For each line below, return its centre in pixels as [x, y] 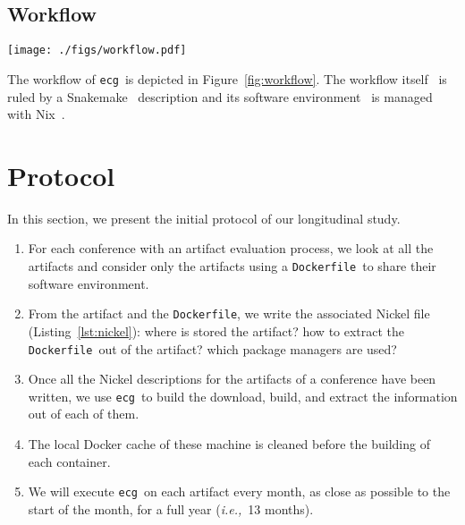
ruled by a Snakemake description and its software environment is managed [220, 96]
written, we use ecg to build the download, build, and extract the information [243, 396]
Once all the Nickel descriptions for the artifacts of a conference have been [232, 379]
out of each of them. [84, 414]
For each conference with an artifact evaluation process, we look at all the [231, 248]
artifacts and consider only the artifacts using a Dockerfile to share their [232, 266]
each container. [69, 461]
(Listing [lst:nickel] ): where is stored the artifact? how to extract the [216, 330]
